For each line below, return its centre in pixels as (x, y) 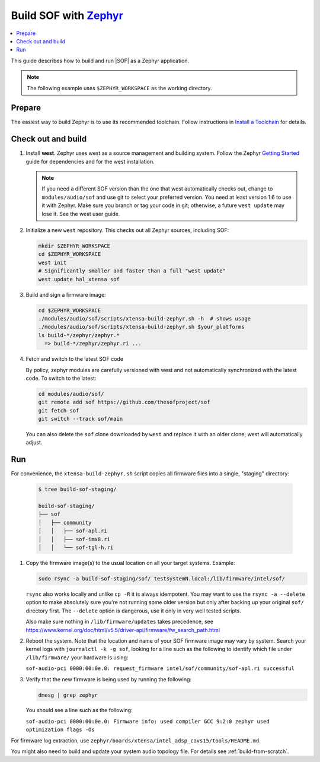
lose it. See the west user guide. (81, 214)
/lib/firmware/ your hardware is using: (77, 657)
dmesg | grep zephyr (68, 695)
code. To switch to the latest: (61, 378)
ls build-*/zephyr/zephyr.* (79, 335)
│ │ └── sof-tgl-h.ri (76, 548)
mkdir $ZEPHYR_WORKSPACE (74, 246)
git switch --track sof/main (81, 419)
